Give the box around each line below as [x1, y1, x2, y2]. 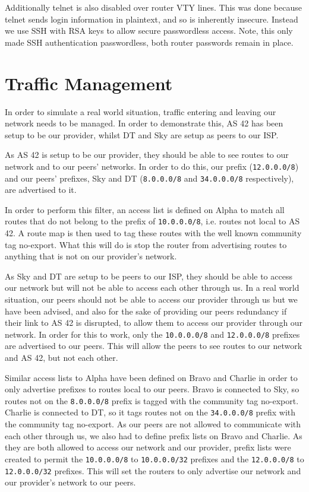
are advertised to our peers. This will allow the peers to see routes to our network [5, 339, 302, 352]
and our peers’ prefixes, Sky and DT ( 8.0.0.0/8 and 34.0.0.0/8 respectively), [5, 172, 294, 184]
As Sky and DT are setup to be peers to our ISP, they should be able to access [5, 269, 292, 282]
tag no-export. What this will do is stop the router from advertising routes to [5, 238, 287, 250]
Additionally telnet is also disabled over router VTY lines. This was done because [5, 1, 302, 13]
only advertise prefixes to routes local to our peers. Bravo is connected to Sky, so [5, 383, 299, 395]
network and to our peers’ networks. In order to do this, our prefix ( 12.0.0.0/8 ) [5, 160, 299, 172]
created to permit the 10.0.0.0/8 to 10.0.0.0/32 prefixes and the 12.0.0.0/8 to [5, 452, 304, 465]
